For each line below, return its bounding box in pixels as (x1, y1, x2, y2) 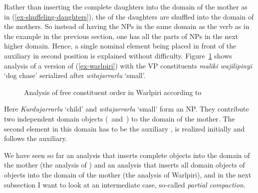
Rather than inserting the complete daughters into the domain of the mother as (4, 1, 248, 11)
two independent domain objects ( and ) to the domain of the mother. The (4, 113, 235, 123)
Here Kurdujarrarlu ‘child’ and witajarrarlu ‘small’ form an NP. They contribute (4, 103, 249, 114)
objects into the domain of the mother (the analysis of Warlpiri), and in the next (4, 169, 252, 179)
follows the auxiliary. (4, 133, 67, 143)
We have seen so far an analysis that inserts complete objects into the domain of (4, 149, 250, 160)
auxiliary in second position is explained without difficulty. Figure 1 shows (4, 50, 232, 60)
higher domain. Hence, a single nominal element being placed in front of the (4, 40, 237, 51)
